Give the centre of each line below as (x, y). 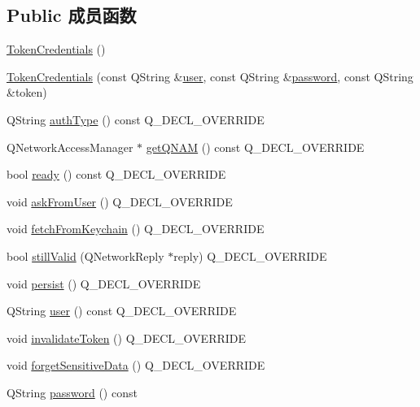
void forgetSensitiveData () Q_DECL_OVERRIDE (136, 365)
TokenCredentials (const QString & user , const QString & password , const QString (210, 76)
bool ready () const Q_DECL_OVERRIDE (116, 174)
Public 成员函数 (72, 15)
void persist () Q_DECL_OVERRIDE (104, 283)
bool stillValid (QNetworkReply (85, 255)
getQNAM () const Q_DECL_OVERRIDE (255, 147)
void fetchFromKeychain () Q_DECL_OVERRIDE (136, 229)
